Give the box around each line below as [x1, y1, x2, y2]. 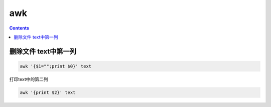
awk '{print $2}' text [20, 89, 76, 95]
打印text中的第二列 [9, 76, 48, 82]
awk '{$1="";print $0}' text [20, 63, 92, 69]
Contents [9, 25, 30, 31]
